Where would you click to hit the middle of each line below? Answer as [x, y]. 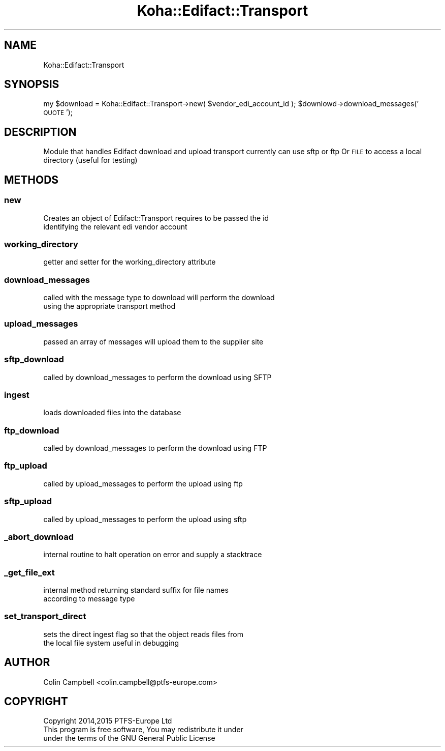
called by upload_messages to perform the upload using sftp [145, 519]
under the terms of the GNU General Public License [129, 738]
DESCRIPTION [40, 132]
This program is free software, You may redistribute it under [143, 730]
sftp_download [34, 359]
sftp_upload [28, 501]
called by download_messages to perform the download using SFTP [157, 377]
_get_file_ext [29, 572]
